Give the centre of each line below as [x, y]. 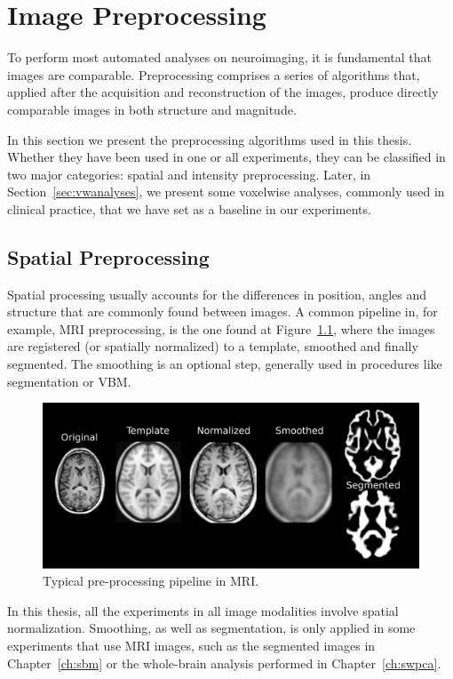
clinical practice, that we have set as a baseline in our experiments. [189, 208]
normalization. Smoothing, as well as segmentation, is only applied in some [211, 628]
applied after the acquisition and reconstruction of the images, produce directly [223, 92]
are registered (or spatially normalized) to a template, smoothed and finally [213, 346]
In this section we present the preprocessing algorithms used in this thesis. [210, 139]
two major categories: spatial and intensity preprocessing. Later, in [189, 174]
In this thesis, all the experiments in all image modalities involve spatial [203, 610]
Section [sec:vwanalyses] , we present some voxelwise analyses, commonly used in [226, 192]
